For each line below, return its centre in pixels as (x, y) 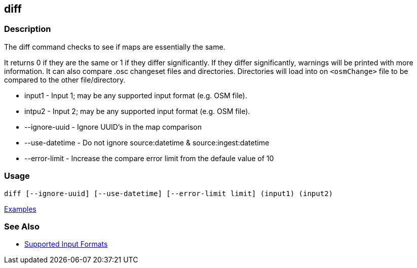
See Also (22, 226)
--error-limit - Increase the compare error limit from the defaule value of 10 (149, 158)
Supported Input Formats (66, 244)
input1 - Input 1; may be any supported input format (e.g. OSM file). (136, 95)
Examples (20, 209)
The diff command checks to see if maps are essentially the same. (115, 47)
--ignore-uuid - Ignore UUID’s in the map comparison (113, 127)
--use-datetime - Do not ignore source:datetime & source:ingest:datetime (147, 142)
